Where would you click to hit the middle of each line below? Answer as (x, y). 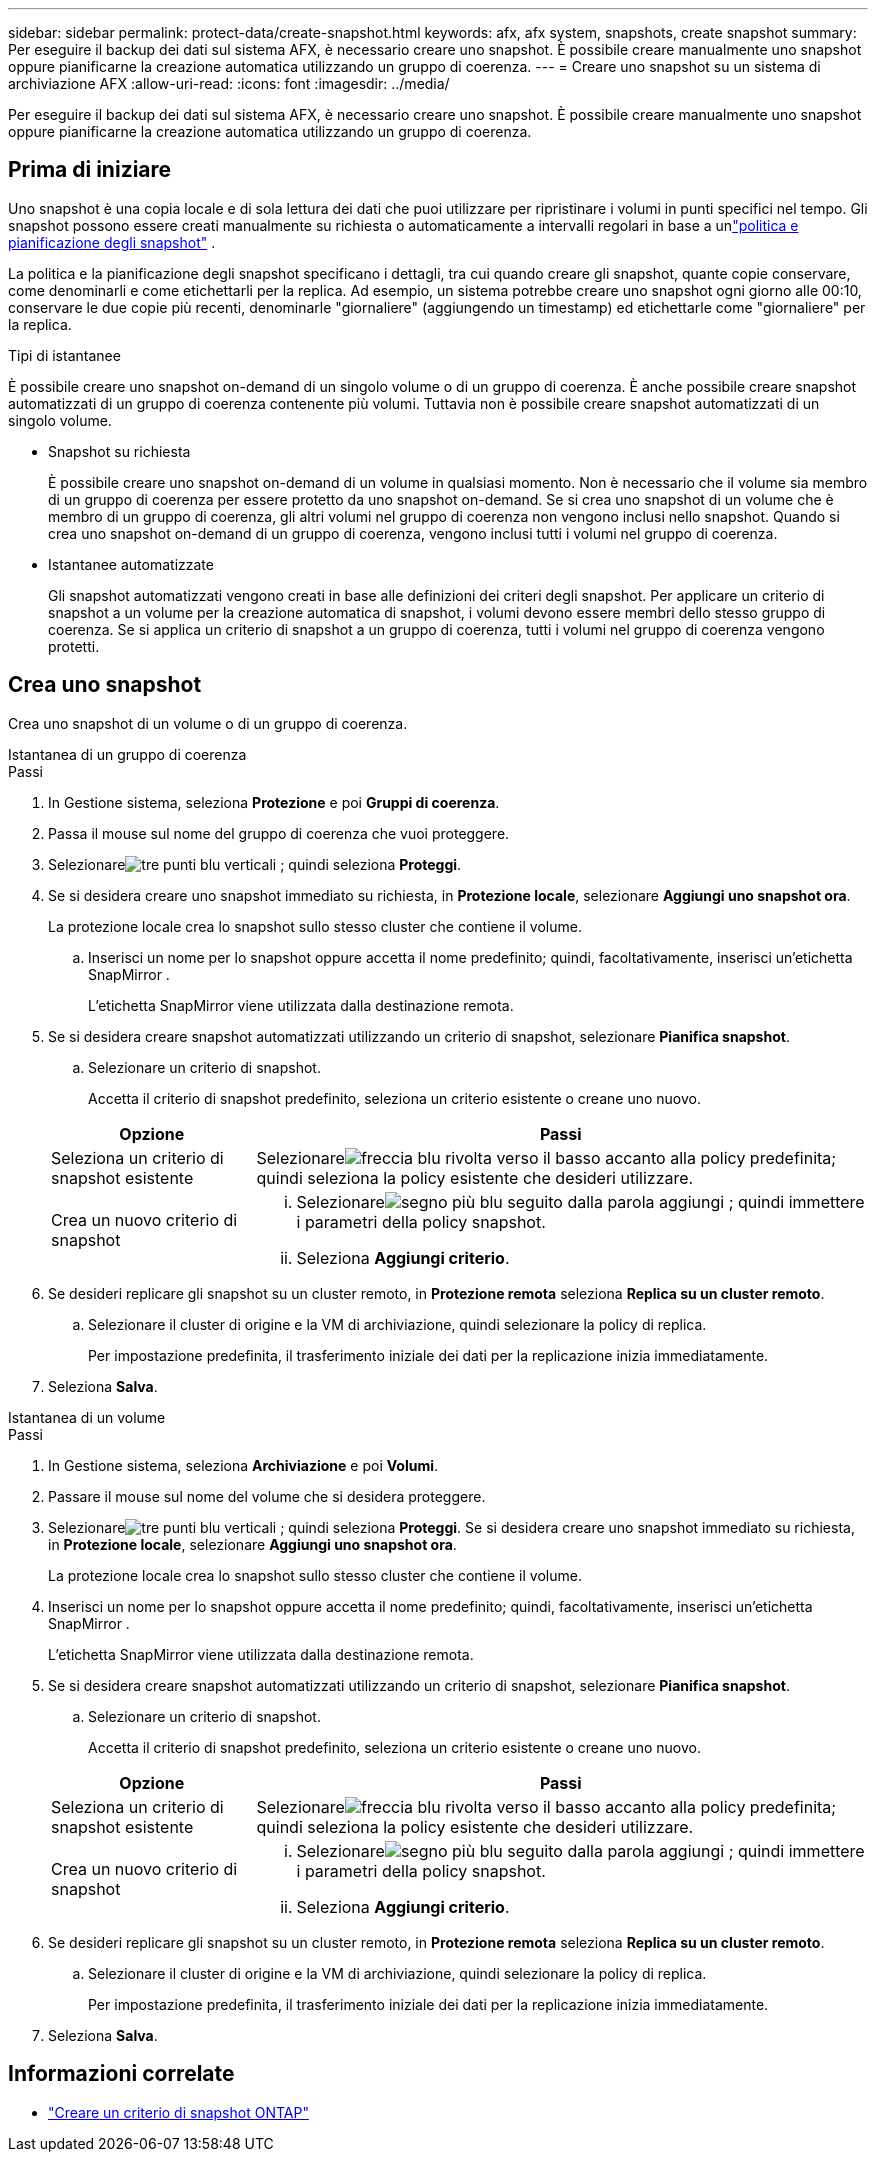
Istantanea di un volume (87, 1417)
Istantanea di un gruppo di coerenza (127, 754)
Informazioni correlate (121, 2074)
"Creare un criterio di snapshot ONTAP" (178, 2112)
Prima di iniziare (90, 170)
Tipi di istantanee (64, 355)
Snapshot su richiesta (119, 451)
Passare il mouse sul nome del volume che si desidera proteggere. (267, 1496)
